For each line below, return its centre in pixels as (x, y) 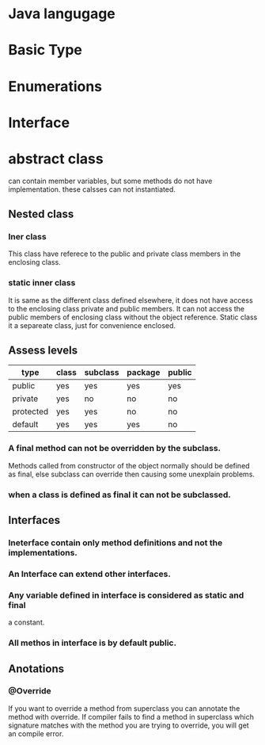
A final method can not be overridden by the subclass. (115, 449)
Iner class (27, 237)
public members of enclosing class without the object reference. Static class (133, 317)
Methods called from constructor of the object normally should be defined (129, 465)
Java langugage (62, 14)
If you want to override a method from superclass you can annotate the (124, 708)
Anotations (36, 669)
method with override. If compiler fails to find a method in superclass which (131, 716)
